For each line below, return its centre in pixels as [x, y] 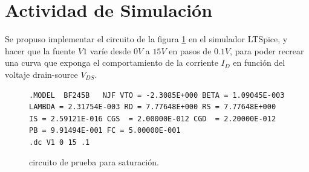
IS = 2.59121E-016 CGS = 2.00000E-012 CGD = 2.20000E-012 [153, 119]
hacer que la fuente [40, 50]
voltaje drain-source [41, 74]
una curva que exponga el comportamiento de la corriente [112, 62]
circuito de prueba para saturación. [94, 162]
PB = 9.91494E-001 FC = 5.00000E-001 [105, 131]
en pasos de [190, 50]
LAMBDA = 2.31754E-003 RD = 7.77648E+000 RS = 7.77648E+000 [153, 107]
